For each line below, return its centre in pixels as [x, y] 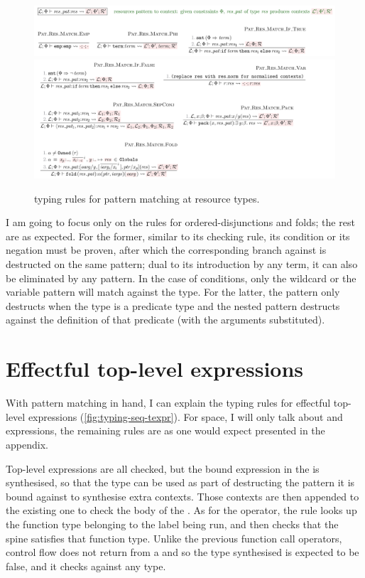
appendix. [27, 444]
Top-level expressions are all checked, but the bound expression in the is [163, 468]
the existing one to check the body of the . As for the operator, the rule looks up [181, 510]
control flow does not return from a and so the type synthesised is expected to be [182, 552]
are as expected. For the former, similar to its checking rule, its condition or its [178, 236]
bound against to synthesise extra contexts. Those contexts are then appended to [182, 496]
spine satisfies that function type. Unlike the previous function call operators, [174, 538]
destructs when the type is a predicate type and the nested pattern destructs [173, 305]
